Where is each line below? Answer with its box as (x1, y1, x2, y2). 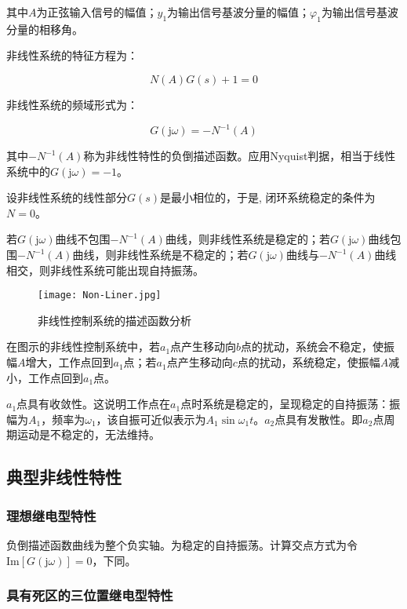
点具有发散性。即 (274, 410, 363, 427)
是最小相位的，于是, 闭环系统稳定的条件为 (160, 189, 376, 206)
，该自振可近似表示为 (96, 410, 206, 427)
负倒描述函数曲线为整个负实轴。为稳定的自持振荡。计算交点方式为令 (6, 537, 358, 553)
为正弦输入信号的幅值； (36, 4, 158, 20)
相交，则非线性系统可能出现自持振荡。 (6, 261, 204, 278)
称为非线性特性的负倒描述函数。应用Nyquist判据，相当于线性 (83, 148, 396, 164)
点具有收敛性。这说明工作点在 (16, 396, 171, 412)
